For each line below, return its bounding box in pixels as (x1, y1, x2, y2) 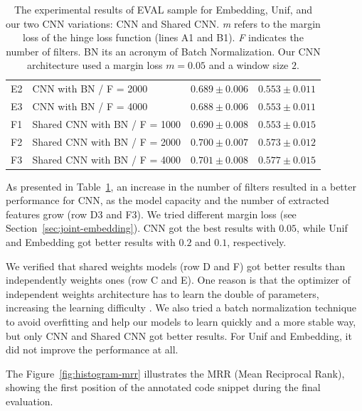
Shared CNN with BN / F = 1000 (32, 116, 181, 131)
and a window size (208, 58, 289, 73)
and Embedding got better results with (6, 235, 176, 250)
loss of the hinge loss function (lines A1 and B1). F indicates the (23, 30, 304, 45)
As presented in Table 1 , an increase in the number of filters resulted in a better (6, 178, 356, 193)
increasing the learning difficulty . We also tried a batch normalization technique (6, 300, 357, 315)
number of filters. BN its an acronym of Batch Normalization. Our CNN (6, 43, 321, 58)
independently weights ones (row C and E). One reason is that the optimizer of (6, 272, 351, 287)
